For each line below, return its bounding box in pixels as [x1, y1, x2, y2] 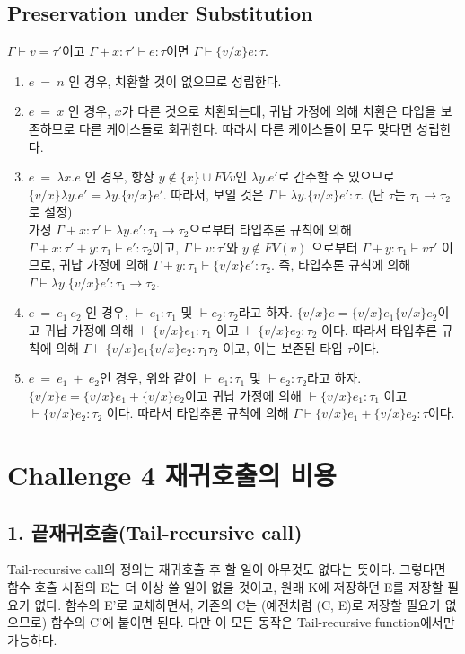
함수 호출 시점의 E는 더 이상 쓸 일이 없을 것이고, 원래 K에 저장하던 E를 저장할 [7, 578, 443, 597]
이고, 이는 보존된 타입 [223, 338, 343, 357]
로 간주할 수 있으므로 [277, 167, 395, 186]
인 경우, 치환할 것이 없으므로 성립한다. [68, 71, 282, 90]
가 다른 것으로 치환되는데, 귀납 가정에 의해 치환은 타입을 [121, 102, 437, 120]
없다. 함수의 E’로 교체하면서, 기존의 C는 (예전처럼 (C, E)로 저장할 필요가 [34, 595, 442, 614]
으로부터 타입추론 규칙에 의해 [189, 219, 352, 238]
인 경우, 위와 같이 [99, 368, 197, 387]
